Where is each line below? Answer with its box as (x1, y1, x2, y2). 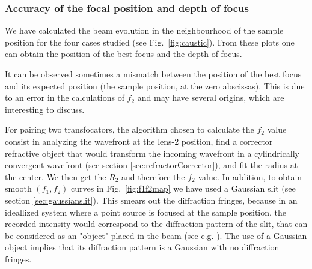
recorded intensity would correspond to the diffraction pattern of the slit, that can (5, 217, 308, 230)
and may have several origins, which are (137, 91, 284, 104)
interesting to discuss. (5, 103, 85, 115)
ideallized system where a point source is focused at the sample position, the (5, 205, 287, 218)
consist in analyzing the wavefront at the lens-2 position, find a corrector (5, 134, 273, 147)
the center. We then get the (5, 170, 106, 183)
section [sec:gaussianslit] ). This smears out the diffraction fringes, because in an (5, 193, 298, 206)
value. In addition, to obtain (198, 170, 302, 183)
